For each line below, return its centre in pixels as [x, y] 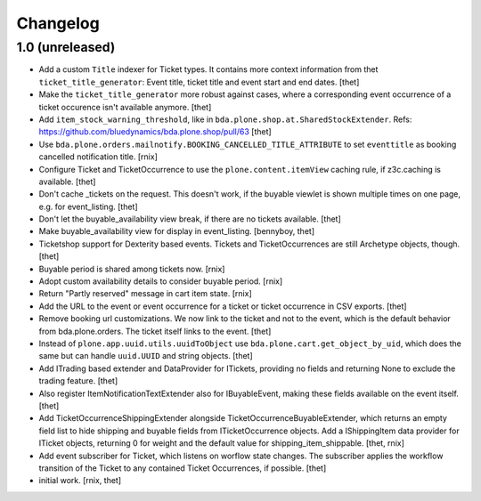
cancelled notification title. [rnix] [98, 157]
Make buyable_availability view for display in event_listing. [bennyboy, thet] [177, 231]
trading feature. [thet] [78, 381]
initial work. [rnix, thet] [80, 481]
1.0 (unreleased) [66, 47]
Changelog [58, 23]
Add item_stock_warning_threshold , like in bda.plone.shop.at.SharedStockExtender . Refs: [225, 119]
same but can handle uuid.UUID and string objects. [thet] [146, 356]
